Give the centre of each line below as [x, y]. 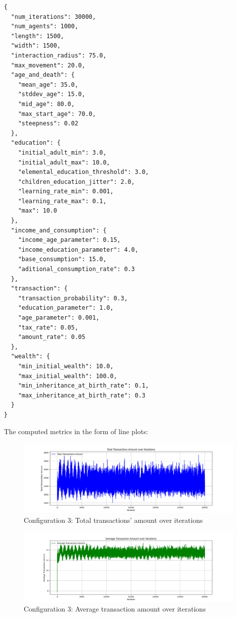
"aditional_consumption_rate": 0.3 [76, 269]
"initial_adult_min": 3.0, [62, 152]
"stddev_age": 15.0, [52, 94]
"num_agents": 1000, [45, 27]
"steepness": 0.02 [48, 124]
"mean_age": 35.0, [48, 84]
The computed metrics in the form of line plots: [76, 431]
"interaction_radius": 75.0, [59, 55]
